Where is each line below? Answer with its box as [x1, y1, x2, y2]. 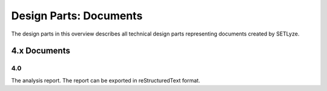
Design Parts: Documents [11, 9, 143, 22]
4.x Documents [11, 46, 71, 56]
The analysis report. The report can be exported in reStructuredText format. [11, 77, 200, 84]
